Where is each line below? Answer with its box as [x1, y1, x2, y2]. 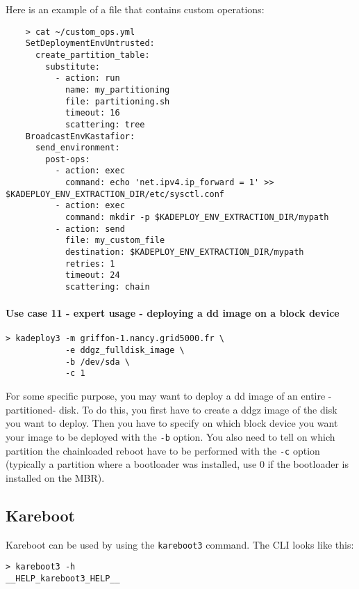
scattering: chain [65, 282, 150, 292]
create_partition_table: [35, 49, 150, 60]
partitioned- [6, 402, 56, 416]
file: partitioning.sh [65, 96, 170, 107]
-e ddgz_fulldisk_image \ [65, 345, 185, 356]
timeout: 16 [65, 108, 120, 118]
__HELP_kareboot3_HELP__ [6, 573, 120, 583]
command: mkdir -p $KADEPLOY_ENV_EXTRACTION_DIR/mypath [65, 212, 329, 223]
